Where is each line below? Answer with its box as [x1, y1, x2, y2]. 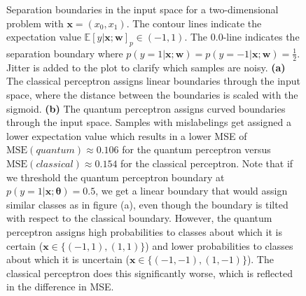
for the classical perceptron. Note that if [120, 155, 293, 170]
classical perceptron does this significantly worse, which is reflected [6, 265, 293, 280]
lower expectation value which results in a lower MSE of [6, 128, 247, 143]
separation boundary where [6, 45, 123, 60]
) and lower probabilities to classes [145, 238, 293, 253]
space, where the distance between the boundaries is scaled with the [6, 87, 298, 101]
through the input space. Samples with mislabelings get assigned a [6, 115, 291, 129]
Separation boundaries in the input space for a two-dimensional [6, 2, 279, 16]
